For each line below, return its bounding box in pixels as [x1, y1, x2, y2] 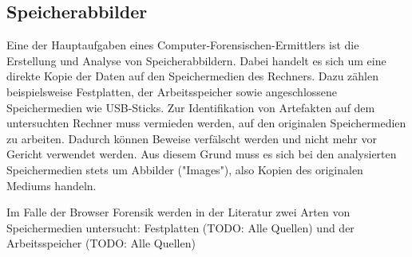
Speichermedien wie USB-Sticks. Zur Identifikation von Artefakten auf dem [6, 99, 375, 115]
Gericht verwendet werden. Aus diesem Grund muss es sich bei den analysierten [6, 146, 397, 162]
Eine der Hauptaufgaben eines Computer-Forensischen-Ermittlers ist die [6, 37, 359, 53]
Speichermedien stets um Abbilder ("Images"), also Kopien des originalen [6, 161, 363, 177]
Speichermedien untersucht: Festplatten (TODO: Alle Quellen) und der [6, 219, 355, 236]
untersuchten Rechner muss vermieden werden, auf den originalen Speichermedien [6, 115, 406, 131]
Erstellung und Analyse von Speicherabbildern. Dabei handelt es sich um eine [6, 52, 386, 68]
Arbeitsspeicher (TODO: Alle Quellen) [6, 235, 196, 251]
